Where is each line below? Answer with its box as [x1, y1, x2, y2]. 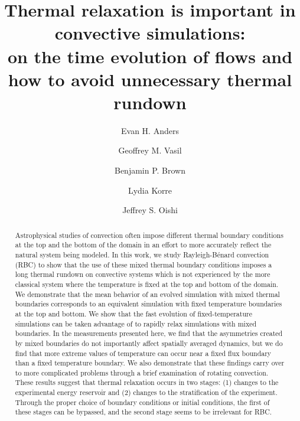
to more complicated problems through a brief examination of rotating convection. [15, 367, 269, 377]
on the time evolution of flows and [7, 44, 293, 68]
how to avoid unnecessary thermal [8, 67, 292, 91]
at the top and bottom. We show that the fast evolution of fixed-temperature [15, 308, 252, 318]
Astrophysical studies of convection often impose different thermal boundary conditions [15, 230, 283, 240]
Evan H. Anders [121, 124, 179, 136]
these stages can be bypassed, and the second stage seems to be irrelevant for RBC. [15, 407, 272, 417]
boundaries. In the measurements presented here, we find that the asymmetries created [15, 328, 283, 338]
